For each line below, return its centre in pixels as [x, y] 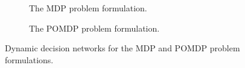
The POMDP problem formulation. [94, 28]
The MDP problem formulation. [88, 8]
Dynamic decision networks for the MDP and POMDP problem [122, 48]
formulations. [29, 59]
